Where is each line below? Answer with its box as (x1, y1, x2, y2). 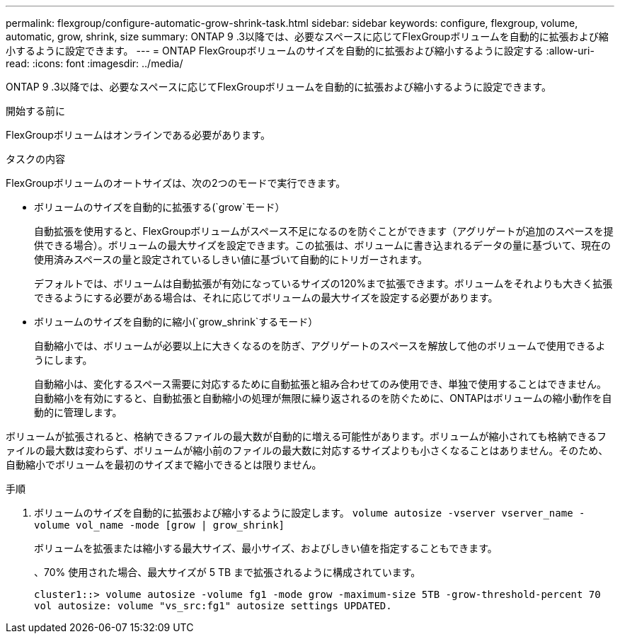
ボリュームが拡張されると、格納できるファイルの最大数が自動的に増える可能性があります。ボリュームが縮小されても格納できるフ (6, 430, 607, 442)
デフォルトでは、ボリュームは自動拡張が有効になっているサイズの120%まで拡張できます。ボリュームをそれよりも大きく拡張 (34, 277, 613, 289)
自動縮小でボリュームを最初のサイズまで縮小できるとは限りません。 (6, 459, 322, 471)
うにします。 (34, 354, 93, 366)
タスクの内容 (6, 153, 65, 165)
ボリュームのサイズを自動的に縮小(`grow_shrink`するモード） (34, 316, 318, 328)
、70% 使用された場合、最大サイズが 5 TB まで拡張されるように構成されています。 (34, 566, 421, 578)
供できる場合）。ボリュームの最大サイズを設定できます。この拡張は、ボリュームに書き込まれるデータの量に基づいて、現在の (34, 239, 611, 251)
